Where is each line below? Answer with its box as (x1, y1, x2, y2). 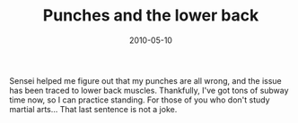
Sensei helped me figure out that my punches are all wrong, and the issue (9, 75, 282, 86)
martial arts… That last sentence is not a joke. (9, 103, 178, 114)
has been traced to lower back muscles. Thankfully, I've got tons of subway (9, 85, 289, 95)
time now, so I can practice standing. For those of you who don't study (9, 94, 271, 105)
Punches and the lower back (42, 5, 259, 26)
